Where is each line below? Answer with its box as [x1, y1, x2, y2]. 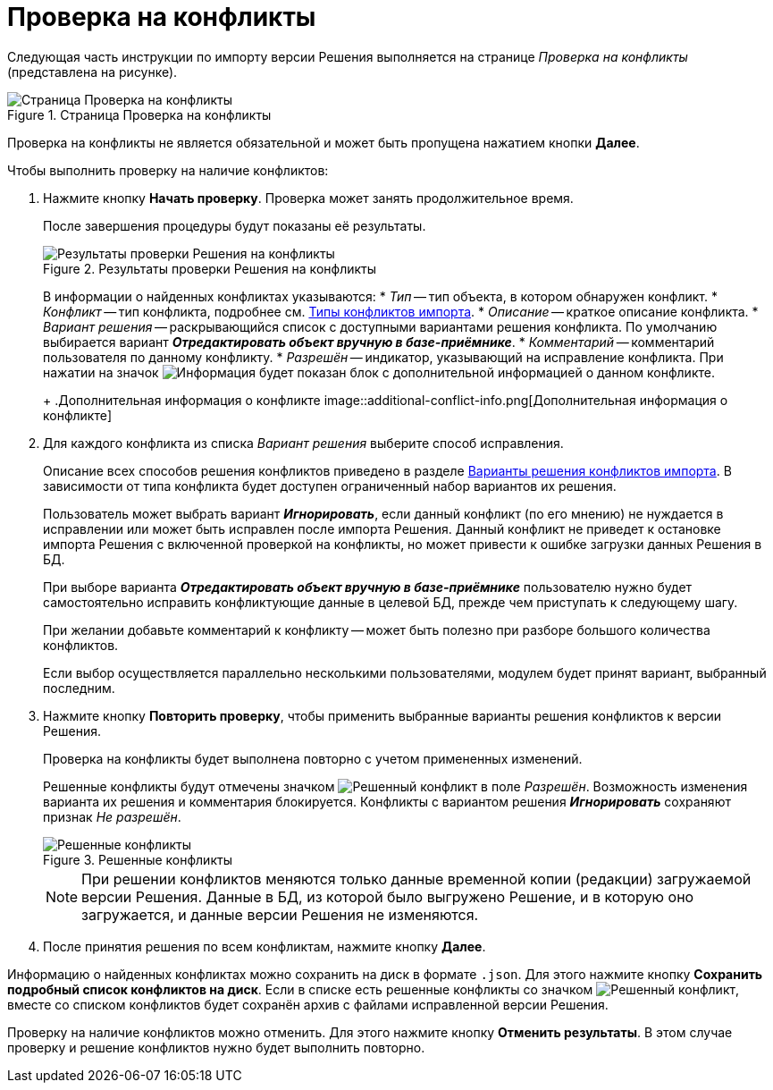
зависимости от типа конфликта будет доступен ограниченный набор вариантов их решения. [43, 477, 617, 494]
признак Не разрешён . [43, 808, 181, 824]
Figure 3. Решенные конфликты [43, 851, 232, 867]
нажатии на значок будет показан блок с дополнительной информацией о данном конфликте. [43, 364, 715, 380]
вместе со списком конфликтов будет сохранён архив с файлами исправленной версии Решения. [7, 996, 609, 1012]
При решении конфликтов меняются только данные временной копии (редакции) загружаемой [81, 869, 752, 888]
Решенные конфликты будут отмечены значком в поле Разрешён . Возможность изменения [43, 778, 748, 794]
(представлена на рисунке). [7, 63, 178, 80]
